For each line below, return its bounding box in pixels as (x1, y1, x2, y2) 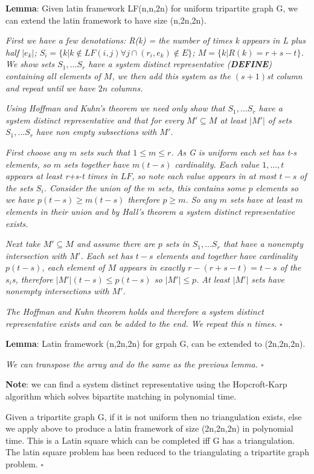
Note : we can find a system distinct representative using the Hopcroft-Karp (5, 378, 287, 390)
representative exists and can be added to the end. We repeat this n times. (5, 317, 277, 329)
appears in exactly (119, 261, 185, 274)
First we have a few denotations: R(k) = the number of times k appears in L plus (5, 34, 306, 47)
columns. (111, 81, 143, 94)
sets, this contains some (158, 181, 246, 194)
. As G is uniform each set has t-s (171, 145, 297, 158)
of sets (268, 113, 292, 126)
